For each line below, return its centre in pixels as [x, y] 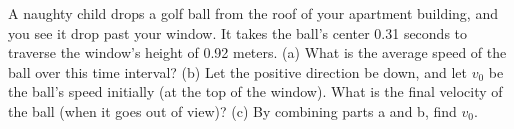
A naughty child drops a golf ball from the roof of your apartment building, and [253, 13]
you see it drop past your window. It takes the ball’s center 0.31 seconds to [238, 32]
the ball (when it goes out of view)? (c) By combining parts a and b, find [232, 110]
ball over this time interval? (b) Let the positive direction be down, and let [237, 71]
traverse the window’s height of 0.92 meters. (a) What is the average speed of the [257, 52]
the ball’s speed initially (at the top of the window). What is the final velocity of [255, 91]
